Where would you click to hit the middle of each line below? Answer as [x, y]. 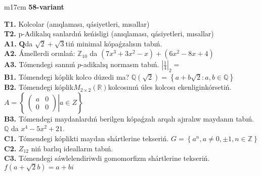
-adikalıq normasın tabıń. [120, 64]
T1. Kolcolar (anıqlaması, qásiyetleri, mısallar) [77, 23]
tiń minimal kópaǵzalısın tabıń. [114, 43]
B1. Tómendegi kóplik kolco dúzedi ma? [67, 77]
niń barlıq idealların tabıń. [72, 148]
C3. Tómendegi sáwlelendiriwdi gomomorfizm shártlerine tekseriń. [107, 158]
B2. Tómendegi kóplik [39, 87]
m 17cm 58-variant [34, 7]
